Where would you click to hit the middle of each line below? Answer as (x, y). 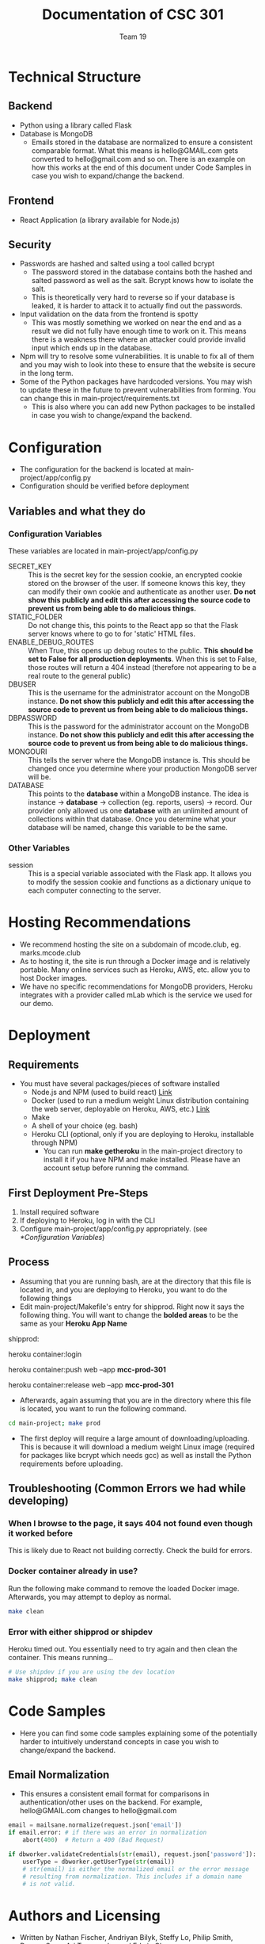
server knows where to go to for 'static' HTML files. (112, 633)
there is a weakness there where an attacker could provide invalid (139, 339)
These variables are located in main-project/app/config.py (103, 551)
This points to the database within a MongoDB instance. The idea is (138, 794)
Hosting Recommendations (100, 922)
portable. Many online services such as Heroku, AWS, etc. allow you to (135, 970)
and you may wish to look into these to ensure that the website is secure (137, 365)
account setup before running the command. (116, 1168)
